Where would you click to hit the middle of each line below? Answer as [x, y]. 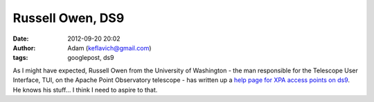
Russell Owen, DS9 [69, 18]
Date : [21, 39]
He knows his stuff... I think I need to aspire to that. [85, 90]
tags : [20, 58]
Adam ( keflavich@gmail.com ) [109, 48]
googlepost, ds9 [91, 58]
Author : [24, 48]
